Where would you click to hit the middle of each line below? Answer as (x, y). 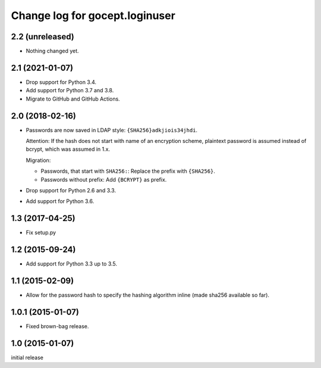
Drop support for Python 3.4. (61, 82)
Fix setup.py (41, 233)
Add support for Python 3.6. (60, 201)
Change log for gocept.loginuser (93, 15)
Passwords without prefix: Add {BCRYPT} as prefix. (104, 179)
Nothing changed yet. (53, 51)
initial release (27, 357)
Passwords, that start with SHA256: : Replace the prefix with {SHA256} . (128, 171)
